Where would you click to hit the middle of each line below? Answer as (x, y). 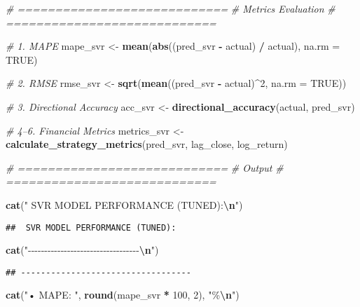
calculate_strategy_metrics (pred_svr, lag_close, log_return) (147, 144)
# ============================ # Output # (145, 167)
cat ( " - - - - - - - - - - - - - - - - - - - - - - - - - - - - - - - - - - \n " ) (82, 250)
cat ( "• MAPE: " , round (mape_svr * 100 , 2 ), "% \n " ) (123, 295)
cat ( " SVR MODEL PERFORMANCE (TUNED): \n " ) (124, 204)
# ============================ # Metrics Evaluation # (171, 8)
